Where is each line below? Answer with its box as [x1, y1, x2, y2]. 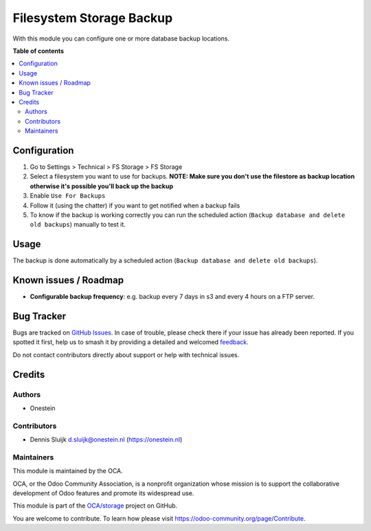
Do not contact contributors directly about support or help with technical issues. [12, 350, 240, 359]
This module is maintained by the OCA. [12, 467, 123, 475]
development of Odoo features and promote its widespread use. [12, 489, 194, 497]
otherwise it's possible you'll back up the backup [30, 182, 173, 190]
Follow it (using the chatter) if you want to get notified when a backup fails [30, 201, 240, 210]
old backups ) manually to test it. [30, 221, 126, 229]
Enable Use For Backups [30, 192, 106, 200]
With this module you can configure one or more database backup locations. [12, 34, 230, 43]
